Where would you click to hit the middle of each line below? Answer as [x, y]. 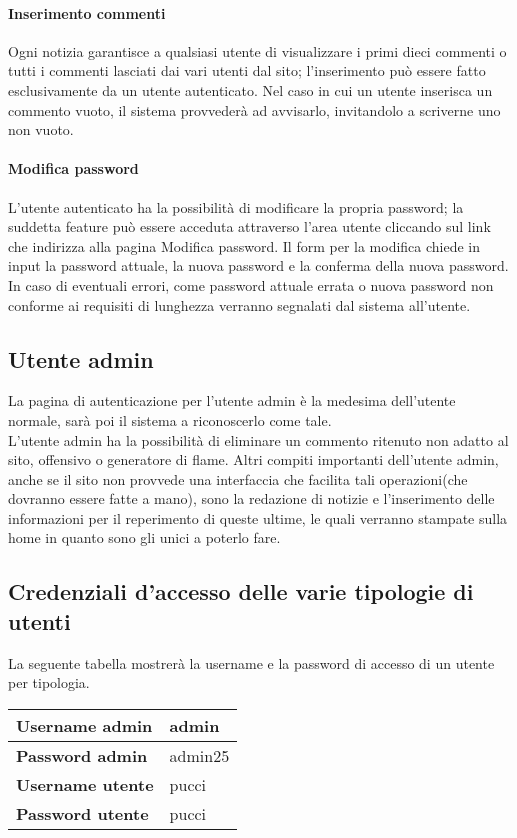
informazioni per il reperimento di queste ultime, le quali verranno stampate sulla [258, 517]
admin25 [199, 755]
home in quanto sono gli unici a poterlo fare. [144, 537]
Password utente [82, 813]
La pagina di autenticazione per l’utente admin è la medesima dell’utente [232, 400]
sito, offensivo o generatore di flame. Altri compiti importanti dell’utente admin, [253, 459]
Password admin [82, 755]
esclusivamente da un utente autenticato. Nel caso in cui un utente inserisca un [250, 89]
